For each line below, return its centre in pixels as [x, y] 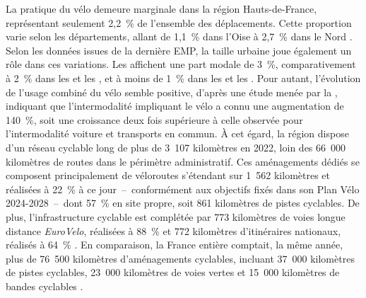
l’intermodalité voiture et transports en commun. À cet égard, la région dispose [177, 133]
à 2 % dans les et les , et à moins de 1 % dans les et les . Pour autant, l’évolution [183, 78]
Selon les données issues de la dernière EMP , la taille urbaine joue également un [179, 50]
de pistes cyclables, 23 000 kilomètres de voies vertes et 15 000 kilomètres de [173, 272]
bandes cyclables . [45, 286]
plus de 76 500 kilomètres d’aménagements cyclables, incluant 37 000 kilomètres [180, 258]
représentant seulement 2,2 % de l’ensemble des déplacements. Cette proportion [179, 22]
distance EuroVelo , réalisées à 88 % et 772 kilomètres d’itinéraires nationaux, [173, 230]
